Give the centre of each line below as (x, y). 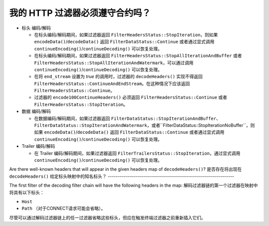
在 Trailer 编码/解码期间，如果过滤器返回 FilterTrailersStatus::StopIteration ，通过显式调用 (137, 153)
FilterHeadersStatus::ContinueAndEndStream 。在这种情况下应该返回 (112, 83)
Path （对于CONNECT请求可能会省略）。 (64, 209)
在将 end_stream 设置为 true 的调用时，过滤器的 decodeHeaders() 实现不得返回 (118, 77)
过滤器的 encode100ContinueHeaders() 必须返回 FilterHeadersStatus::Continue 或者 (131, 98)
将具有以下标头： (27, 192)
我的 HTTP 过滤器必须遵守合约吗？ (80, 13)
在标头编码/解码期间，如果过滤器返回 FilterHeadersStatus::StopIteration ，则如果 (126, 34)
